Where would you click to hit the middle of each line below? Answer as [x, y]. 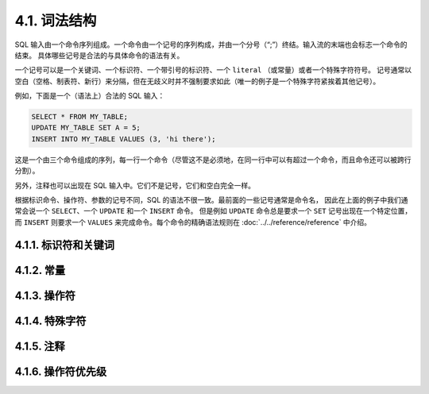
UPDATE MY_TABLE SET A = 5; [86, 128]
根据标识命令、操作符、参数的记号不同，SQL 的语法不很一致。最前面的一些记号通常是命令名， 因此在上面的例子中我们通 [211, 200]
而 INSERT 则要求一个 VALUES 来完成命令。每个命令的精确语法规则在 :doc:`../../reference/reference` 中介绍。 [193, 222]
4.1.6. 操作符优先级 [61, 371]
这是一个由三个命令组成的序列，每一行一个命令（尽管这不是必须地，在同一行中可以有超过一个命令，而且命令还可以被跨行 [213, 160]
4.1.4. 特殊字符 [50, 321]
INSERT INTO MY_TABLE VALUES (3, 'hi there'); [124, 139]
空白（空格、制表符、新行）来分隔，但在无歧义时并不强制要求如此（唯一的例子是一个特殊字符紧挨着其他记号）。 [197, 81]
